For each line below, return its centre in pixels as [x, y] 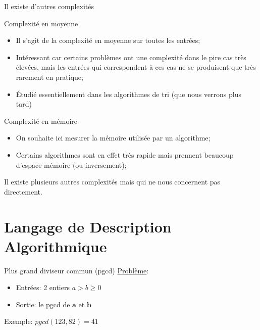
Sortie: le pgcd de [43, 304]
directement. [23, 191]
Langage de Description [88, 226]
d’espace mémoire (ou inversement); [71, 164]
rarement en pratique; [49, 77]
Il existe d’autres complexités [49, 6]
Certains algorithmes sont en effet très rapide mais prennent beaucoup [125, 154]
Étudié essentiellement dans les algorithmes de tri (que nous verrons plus [129, 94]
